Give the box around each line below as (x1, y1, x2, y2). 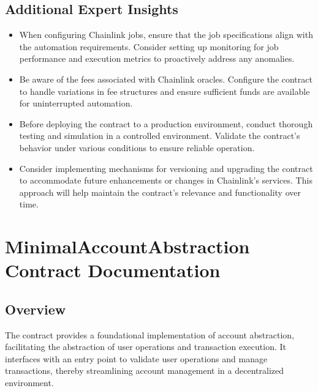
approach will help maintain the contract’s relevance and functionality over (19, 185, 301, 198)
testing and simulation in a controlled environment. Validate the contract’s (19, 129, 300, 142)
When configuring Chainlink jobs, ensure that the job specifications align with (19, 28, 313, 41)
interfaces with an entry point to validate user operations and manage (5, 352, 268, 365)
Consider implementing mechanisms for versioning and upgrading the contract (19, 162, 313, 174)
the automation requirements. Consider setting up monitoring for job (19, 40, 279, 53)
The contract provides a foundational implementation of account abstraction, (5, 328, 295, 341)
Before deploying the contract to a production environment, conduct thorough (19, 117, 313, 130)
